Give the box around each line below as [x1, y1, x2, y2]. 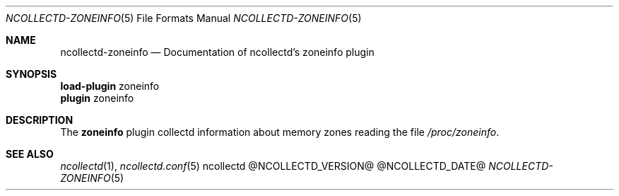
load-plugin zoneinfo [60, 80, 160, 92]
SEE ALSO [6, 148, 54, 160]
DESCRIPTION [6, 114, 73, 126]
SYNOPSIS [6, 68, 57, 80]
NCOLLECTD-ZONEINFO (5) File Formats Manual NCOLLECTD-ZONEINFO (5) [6, 12, 362, 24]
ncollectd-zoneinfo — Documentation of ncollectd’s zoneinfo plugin [60, 46, 375, 58]
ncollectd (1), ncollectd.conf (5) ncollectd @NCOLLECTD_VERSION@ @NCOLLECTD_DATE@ [60, 160, 486, 172]
